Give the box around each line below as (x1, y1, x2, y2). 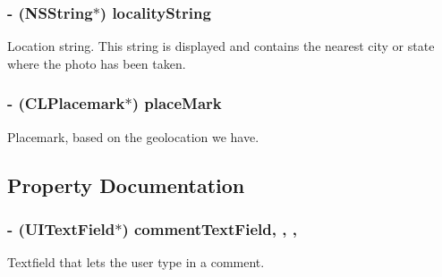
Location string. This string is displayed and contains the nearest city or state (7, 37, 435, 55)
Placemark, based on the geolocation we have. (7, 127, 259, 146)
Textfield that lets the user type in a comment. (7, 253, 265, 272)
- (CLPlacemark (7, 92, 125, 114)
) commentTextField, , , (122, 217, 297, 239)
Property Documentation (7, 171, 245, 198)
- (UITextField (7, 217, 115, 239)
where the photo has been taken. (7, 54, 186, 72)
